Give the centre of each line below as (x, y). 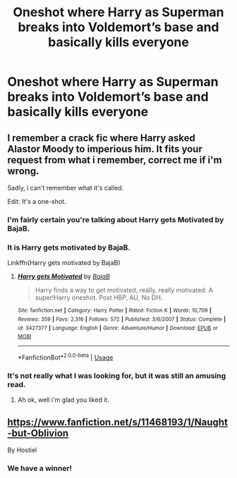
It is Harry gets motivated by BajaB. (69, 247)
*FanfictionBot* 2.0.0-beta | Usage (65, 357)
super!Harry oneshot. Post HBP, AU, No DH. (99, 298)
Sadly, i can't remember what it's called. (66, 188)
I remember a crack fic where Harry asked (102, 138)
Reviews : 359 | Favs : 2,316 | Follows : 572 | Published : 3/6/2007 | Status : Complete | (121, 319)
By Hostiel (22, 450)
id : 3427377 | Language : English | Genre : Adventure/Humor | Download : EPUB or (118, 328)
